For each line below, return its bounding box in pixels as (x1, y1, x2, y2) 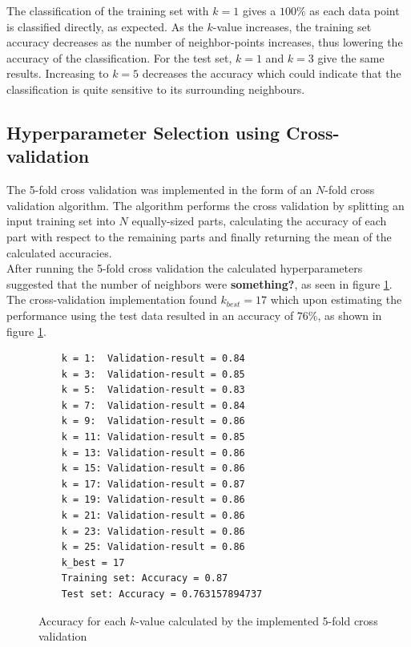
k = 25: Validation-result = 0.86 (61, 541, 245, 553)
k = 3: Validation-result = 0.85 (61, 368, 245, 380)
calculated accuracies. (6, 244, 112, 261)
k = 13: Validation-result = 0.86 (61, 447, 245, 459)
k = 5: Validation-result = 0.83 (61, 384, 245, 396)
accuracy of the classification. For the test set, (6, 49, 232, 66)
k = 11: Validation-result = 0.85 (61, 431, 245, 443)
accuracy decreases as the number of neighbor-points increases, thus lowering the (6, 34, 403, 51)
